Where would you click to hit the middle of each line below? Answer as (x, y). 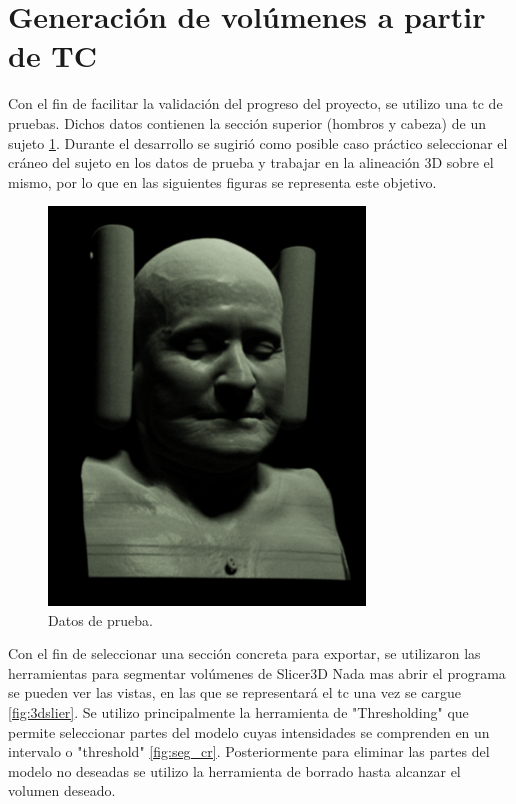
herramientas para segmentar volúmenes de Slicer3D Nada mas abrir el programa (257, 672)
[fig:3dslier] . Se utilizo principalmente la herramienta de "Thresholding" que (238, 712)
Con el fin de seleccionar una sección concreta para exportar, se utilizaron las (244, 653)
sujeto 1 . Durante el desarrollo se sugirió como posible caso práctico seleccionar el (258, 142)
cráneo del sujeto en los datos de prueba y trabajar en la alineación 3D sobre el (251, 162)
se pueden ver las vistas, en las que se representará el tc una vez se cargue (235, 692)
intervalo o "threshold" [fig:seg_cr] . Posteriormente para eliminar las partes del (249, 751)
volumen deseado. (62, 790)
